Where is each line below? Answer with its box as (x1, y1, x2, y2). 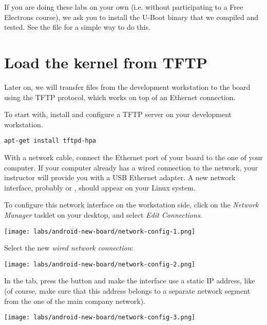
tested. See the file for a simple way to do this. (4, 22, 150, 32)
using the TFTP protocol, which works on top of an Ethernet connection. (4, 91, 236, 102)
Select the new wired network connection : (4, 242, 133, 253)
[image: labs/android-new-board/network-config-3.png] (4, 314, 196, 321)
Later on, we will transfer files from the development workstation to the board (4, 81, 251, 92)
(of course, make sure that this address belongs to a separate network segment (4, 285, 251, 296)
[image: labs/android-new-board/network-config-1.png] (4, 227, 196, 235)
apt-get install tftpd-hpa (4, 137, 96, 145)
